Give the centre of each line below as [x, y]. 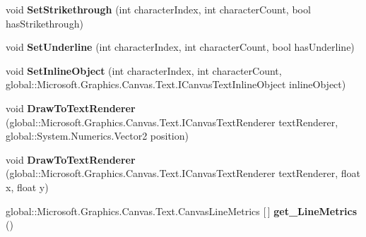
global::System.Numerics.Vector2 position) [97, 136]
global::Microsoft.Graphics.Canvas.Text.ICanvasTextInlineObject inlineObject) [176, 84]
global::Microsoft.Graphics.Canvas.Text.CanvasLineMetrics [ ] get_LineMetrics [182, 211]
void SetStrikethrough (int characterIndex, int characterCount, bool [158, 9]
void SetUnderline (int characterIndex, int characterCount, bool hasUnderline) [180, 47]
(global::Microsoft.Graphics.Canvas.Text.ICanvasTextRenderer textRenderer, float [183, 173]
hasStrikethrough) [45, 23]
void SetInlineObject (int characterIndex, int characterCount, [144, 70]
